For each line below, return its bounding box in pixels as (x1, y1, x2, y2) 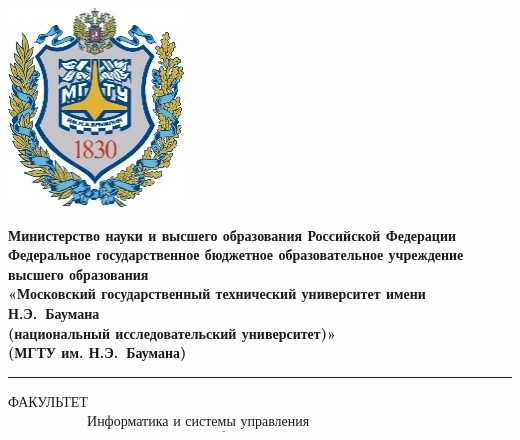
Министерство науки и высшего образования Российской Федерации (8, 224, 457, 245)
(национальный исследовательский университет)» (8, 322, 336, 343)
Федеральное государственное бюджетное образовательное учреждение (8, 244, 464, 265)
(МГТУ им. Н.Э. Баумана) (8, 342, 187, 363)
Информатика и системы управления (87, 415, 310, 430)
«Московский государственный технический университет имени (8, 283, 426, 304)
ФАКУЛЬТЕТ (8, 390, 88, 411)
